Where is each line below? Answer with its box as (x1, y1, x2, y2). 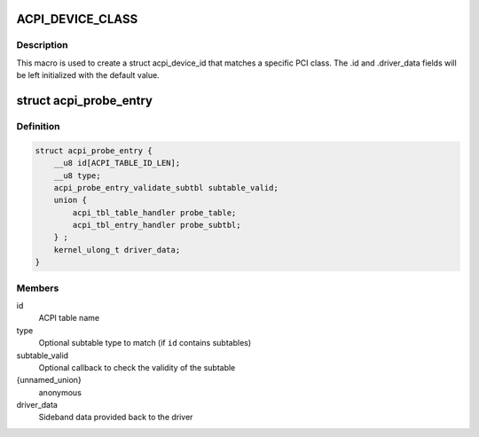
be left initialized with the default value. (16, 70, 160, 81)
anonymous (38, 386, 82, 398)
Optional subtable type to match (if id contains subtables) (38, 338, 252, 348)
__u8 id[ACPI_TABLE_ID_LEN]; (53, 158, 181, 168)
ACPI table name (38, 313, 100, 324)
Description (16, 39, 68, 51)
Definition (16, 120, 60, 132)
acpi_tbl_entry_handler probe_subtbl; (72, 220, 241, 230)
